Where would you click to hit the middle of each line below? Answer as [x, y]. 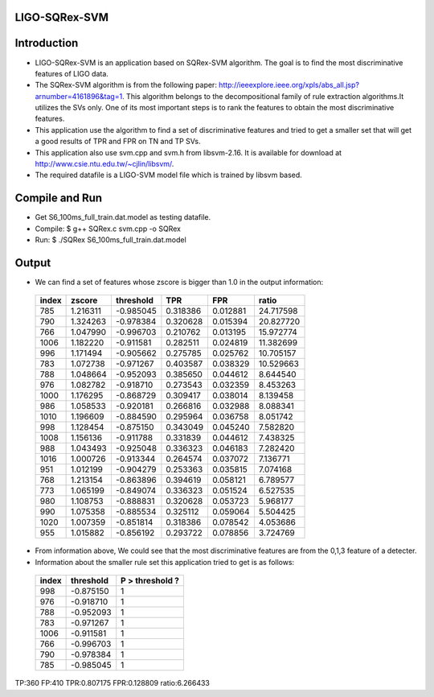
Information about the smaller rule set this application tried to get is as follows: [165, 562]
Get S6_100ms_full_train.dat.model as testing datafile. [123, 217]
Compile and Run [59, 198]
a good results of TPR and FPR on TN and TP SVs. [118, 142]
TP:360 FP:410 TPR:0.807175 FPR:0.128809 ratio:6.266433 [113, 683]
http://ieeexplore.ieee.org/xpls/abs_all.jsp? [289, 85]
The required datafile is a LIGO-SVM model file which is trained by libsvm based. [169, 175]
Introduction [47, 43]
